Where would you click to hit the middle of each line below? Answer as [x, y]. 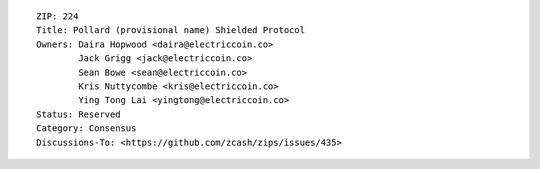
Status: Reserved [78, 114]
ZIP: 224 [57, 16]
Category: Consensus [86, 128]
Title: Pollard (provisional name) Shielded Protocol [170, 30]
